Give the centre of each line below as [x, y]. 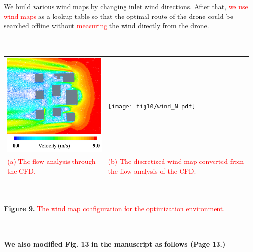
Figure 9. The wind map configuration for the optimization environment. [115, 208]
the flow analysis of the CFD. [152, 171]
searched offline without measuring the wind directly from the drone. [107, 26]
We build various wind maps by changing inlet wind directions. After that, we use [126, 6]
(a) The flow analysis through [52, 161]
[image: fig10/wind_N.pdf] [152, 106]
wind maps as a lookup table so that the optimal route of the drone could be [118, 16]
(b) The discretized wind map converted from [176, 161]
